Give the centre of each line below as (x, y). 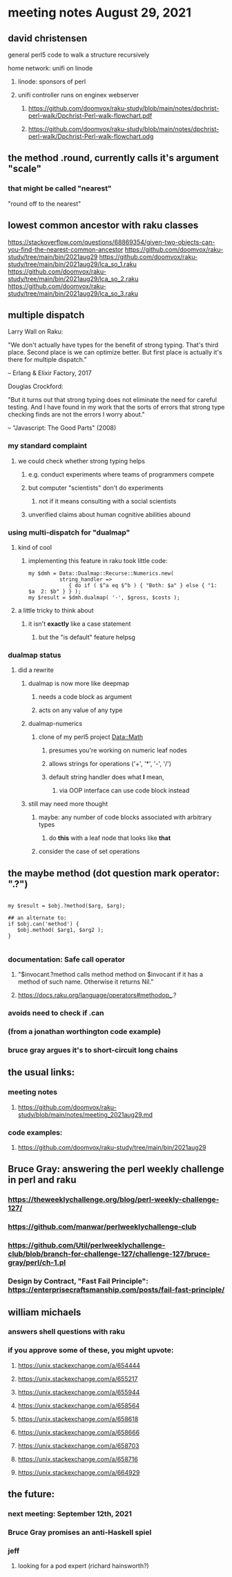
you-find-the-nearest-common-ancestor (66, 249)
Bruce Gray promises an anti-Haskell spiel (80, 1532)
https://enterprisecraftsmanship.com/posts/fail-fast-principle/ (116, 1290)
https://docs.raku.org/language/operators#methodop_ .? (97, 995)
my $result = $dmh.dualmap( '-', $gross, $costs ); (104, 598)
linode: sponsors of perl (52, 82)
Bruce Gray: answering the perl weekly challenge (116, 1169)
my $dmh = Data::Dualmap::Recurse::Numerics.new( (101, 573)
